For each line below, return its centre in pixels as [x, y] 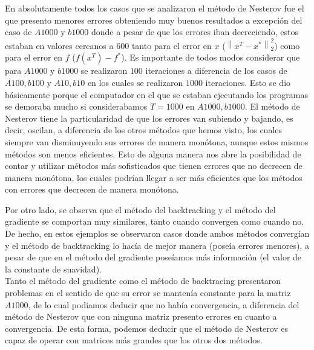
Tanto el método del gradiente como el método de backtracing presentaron [143, 281]
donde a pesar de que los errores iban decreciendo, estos [195, 32]
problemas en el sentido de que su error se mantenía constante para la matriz [148, 293]
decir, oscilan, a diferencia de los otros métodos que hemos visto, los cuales [144, 130]
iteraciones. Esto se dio [248, 82]
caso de [18, 32]
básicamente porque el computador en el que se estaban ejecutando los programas [157, 94]
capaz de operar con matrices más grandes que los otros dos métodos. [134, 340]
